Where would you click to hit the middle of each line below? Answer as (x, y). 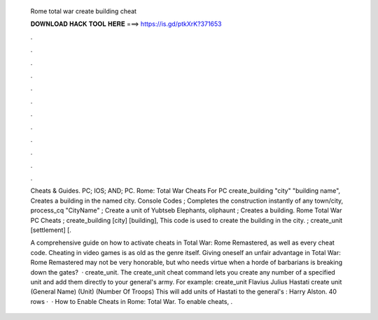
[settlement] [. (51, 230)
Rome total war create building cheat (83, 11)
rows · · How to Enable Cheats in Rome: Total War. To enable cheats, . (132, 301)
